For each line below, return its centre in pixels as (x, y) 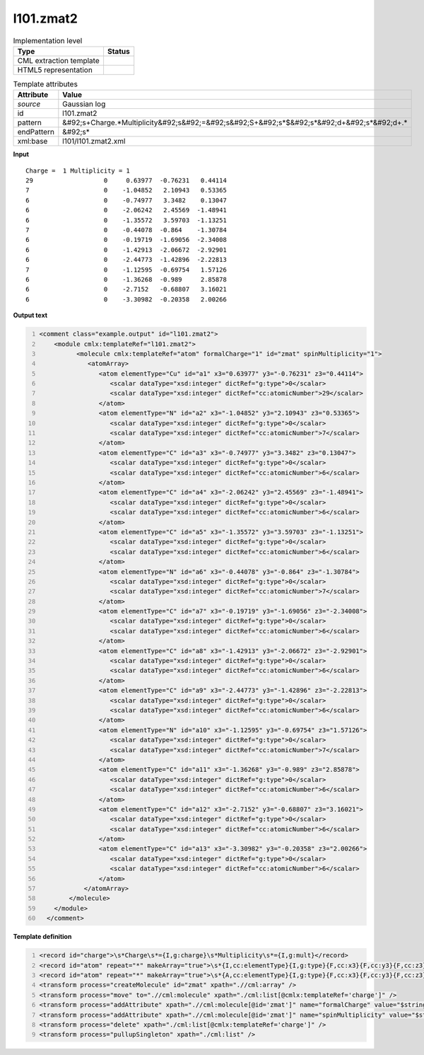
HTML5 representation (55, 69)
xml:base (33, 142)
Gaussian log (84, 104)
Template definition (42, 937)
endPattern (36, 132)
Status (118, 51)
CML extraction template (58, 60)
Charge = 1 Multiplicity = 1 (78, 171)
